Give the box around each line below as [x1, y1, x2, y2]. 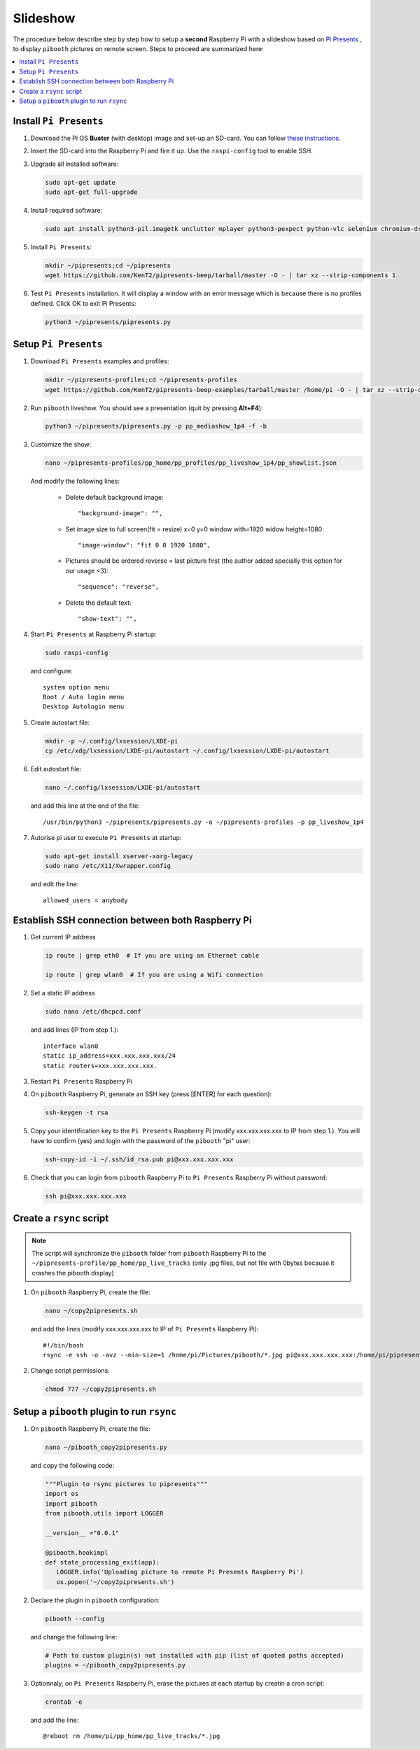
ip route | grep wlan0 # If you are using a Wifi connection [45, 971, 263, 979]
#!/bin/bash [43, 1341, 84, 1349]
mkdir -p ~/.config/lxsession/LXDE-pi [45, 737, 178, 745]
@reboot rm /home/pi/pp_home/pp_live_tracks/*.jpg [43, 1732, 220, 1740]
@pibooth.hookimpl [45, 1548, 108, 1557]
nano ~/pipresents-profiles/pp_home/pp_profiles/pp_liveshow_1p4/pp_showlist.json [45, 459, 337, 467]
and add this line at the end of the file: [30, 801, 140, 810]
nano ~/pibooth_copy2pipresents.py [45, 1443, 167, 1451]
